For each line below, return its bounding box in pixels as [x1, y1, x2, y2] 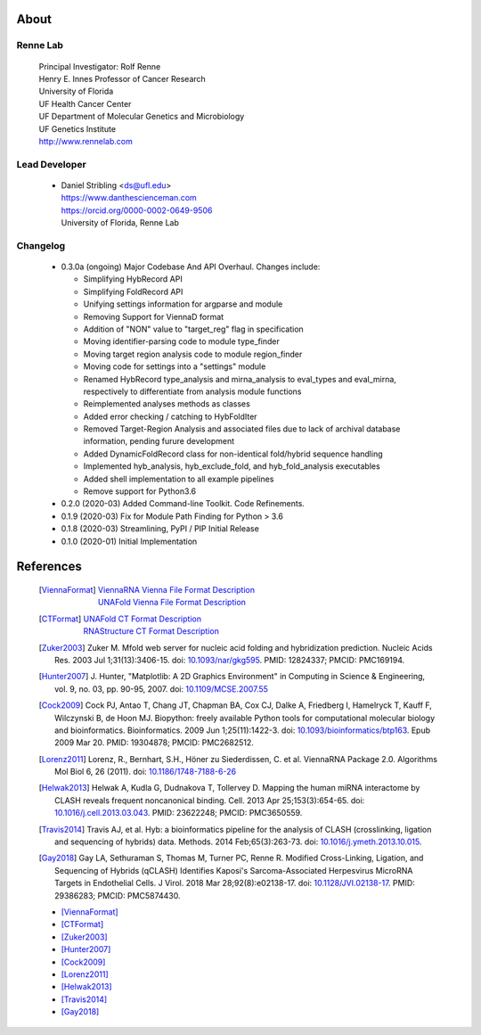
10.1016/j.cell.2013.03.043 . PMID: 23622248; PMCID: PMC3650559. [54, 808, 303, 818]
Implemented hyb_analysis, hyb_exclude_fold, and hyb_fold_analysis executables [83, 461, 380, 472]
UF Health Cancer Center [38, 98, 132, 109]
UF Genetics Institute [38, 123, 116, 134]
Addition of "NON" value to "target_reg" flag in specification [83, 324, 305, 334]
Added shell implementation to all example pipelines [83, 473, 274, 484]
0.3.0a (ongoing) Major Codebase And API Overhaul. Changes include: [61, 261, 321, 272]
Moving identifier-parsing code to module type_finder [83, 336, 281, 347]
